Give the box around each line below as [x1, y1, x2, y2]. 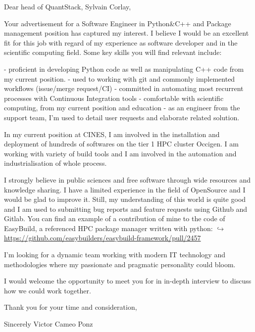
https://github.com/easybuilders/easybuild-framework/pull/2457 [4, 233, 201, 243]
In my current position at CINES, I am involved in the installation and [4, 129, 220, 139]
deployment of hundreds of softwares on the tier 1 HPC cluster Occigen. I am [4, 139, 239, 149]
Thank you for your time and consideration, [4, 302, 137, 312]
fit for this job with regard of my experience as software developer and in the [4, 37, 238, 47]
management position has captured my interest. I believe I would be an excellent [4, 28, 249, 38]
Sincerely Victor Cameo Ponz [4, 319, 93, 329]
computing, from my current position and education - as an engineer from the [4, 102, 240, 113]
